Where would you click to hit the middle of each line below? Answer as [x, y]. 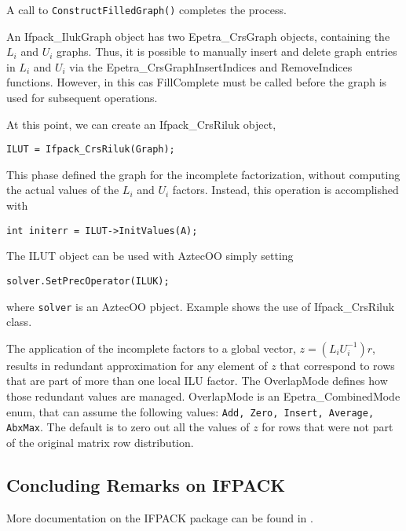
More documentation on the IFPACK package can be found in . [160, 517]
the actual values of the [63, 190]
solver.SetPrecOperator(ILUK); [88, 281]
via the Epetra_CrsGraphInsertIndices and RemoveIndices [211, 66]
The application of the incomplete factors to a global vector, [151, 348]
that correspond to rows [337, 365]
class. [19, 322]
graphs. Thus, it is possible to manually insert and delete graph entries [227, 51]
